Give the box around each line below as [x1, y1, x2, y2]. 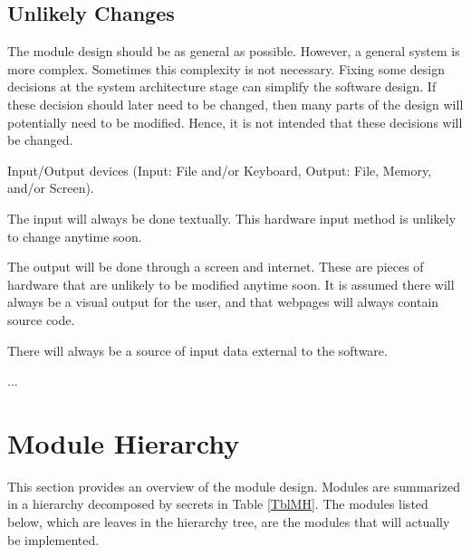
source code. [7, 310, 75, 329]
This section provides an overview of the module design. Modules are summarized [7, 476, 460, 495]
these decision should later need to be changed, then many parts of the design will [7, 94, 464, 113]
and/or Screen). [7, 178, 94, 197]
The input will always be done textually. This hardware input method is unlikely [7, 208, 457, 227]
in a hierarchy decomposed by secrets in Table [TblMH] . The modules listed [7, 494, 428, 513]
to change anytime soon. [7, 226, 142, 245]
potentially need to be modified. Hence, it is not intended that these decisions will [7, 112, 463, 131]
